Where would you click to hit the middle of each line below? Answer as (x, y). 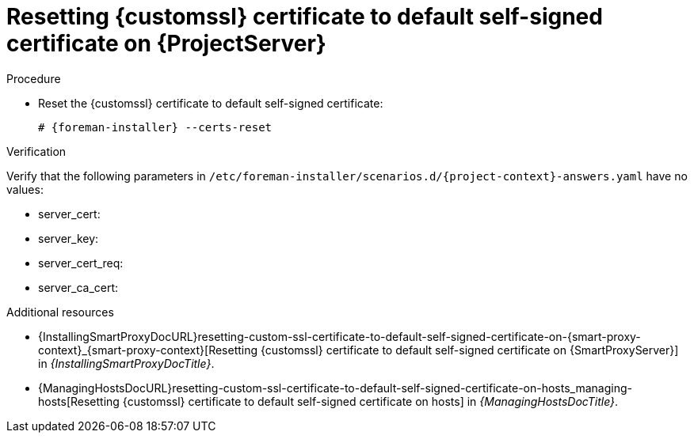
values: (25, 189)
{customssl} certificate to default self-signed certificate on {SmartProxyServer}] (469, 350)
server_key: (69, 238)
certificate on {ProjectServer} (166, 44)
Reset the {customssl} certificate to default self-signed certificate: (211, 103)
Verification (36, 151)
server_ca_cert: (78, 287)
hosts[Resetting (79, 401)
